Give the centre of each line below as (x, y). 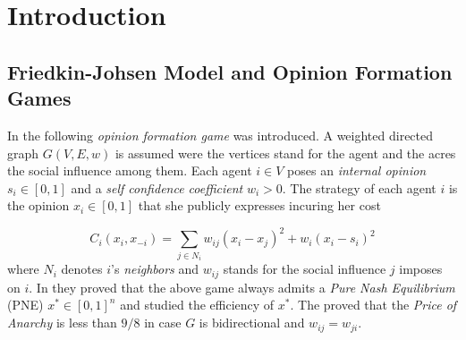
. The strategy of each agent (359, 187)
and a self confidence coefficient (157, 187)
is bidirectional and (252, 323)
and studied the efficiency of (197, 305)
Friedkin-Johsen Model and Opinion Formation (230, 71)
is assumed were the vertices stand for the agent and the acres (285, 153)
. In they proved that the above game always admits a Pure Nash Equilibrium (242, 287)
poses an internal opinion (357, 170)
